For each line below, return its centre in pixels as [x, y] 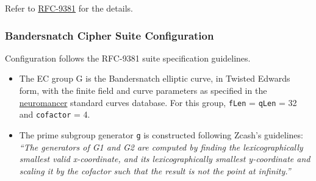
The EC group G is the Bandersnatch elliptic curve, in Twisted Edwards [155, 78]
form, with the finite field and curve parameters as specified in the [143, 90]
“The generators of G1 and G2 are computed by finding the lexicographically [161, 147]
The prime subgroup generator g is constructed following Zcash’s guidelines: [161, 134]
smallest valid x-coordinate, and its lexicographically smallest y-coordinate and [165, 159]
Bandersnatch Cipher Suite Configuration [110, 35]
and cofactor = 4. [55, 114]
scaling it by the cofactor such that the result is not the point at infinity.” [155, 170]
